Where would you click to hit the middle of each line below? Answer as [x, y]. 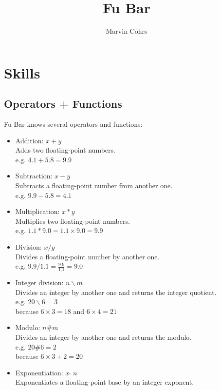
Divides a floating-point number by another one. [87, 256]
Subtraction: [34, 176]
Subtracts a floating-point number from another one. [94, 185]
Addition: [29, 140]
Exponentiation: [39, 372]
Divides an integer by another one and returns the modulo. [103, 337]
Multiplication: [37, 211]
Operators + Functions [63, 104]
